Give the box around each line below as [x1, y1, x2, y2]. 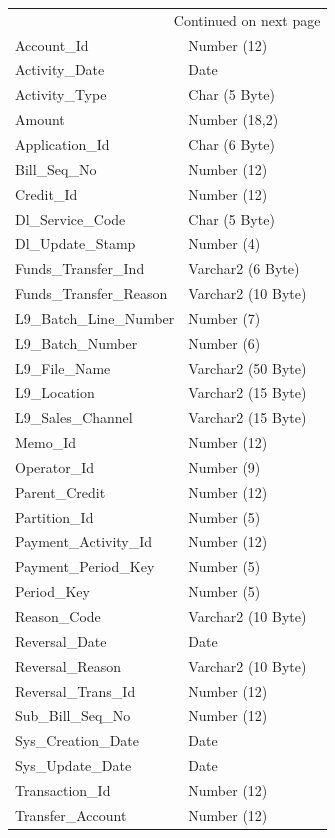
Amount [15, 109, 65, 130]
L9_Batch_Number [15, 332, 138, 353]
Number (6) [188, 332, 261, 353]
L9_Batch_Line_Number [15, 307, 175, 328]
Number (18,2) [188, 109, 279, 130]
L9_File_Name [15, 357, 111, 378]
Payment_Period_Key [15, 556, 155, 577]
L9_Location [15, 382, 95, 403]
